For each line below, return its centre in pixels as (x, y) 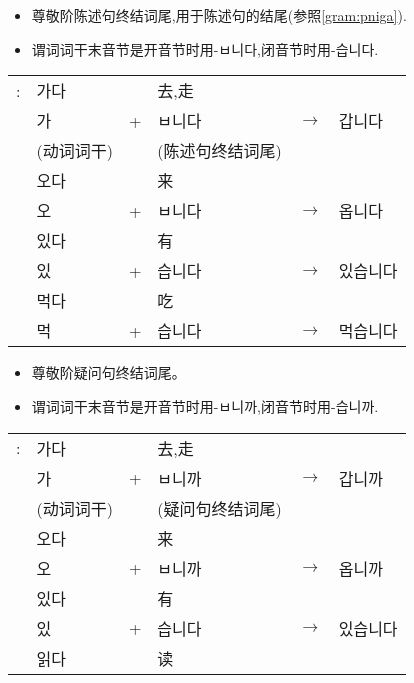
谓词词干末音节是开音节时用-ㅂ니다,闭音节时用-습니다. (205, 48)
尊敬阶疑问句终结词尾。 (108, 372)
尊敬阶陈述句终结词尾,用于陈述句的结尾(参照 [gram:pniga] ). (219, 15)
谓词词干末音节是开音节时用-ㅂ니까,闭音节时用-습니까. (205, 405)
